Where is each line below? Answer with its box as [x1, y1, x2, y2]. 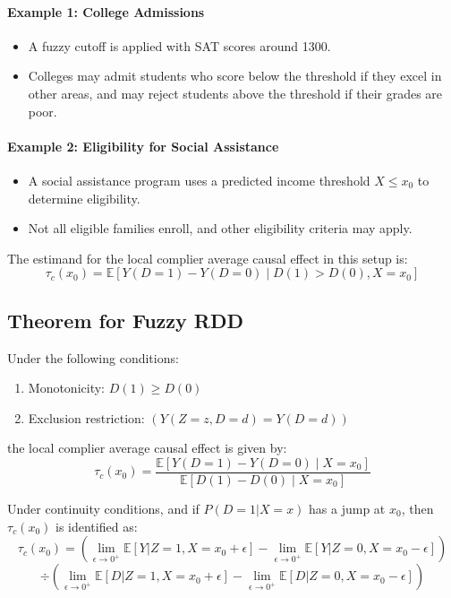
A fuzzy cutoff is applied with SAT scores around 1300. [28, 36, 331, 55]
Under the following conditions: [7, 348, 179, 367]
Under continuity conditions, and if [7, 498, 200, 517]
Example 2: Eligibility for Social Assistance [7, 136, 279, 155]
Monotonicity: [28, 378, 105, 397]
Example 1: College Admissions [7, 2, 205, 21]
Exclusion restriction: [28, 408, 145, 427]
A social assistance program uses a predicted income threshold [28, 170, 370, 189]
